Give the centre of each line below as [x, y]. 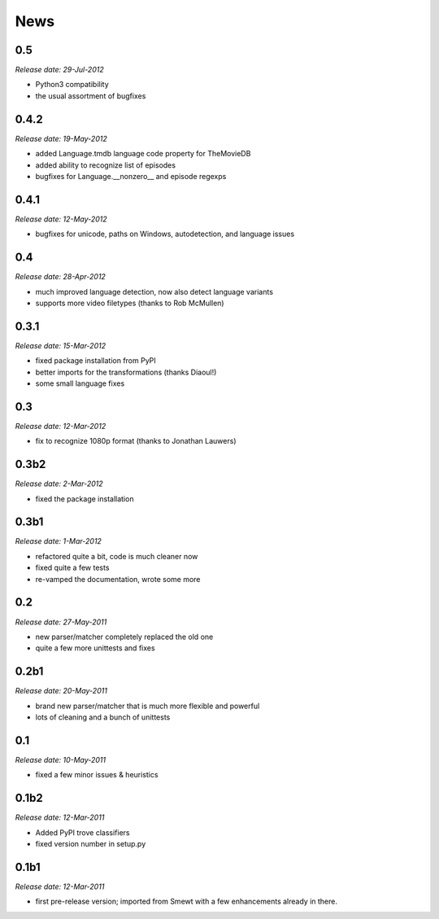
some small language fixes [80, 383]
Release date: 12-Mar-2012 [61, 426]
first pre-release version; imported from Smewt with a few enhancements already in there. [186, 901]
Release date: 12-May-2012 [61, 219]
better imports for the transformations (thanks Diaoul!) [126, 372]
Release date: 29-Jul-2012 [60, 70]
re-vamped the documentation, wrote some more [118, 579]
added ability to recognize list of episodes [106, 165]
